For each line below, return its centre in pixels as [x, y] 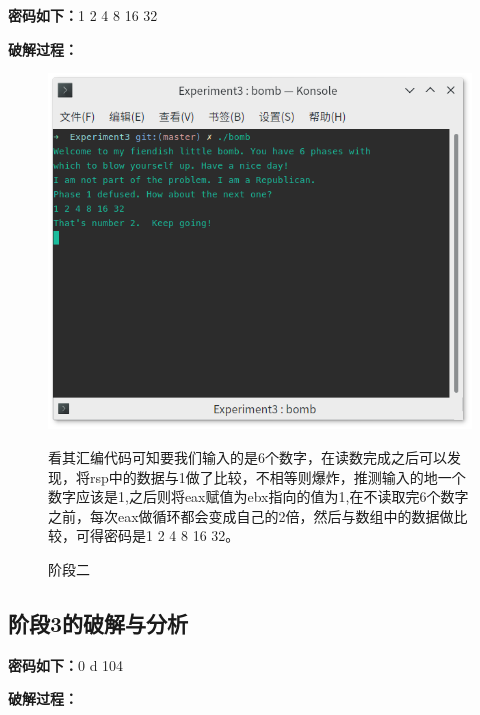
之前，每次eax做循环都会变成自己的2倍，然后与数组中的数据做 [251, 515]
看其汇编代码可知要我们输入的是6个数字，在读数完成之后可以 [247, 457]
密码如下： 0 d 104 [66, 664]
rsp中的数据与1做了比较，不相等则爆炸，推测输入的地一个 [277, 476]
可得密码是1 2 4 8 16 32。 [157, 535]
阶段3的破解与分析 [98, 623]
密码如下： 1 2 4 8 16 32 [83, 15]
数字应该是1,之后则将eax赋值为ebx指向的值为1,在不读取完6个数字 [258, 496]
